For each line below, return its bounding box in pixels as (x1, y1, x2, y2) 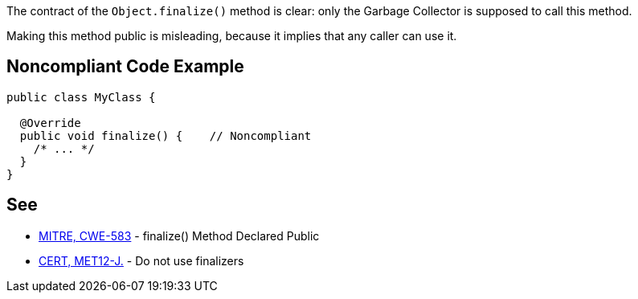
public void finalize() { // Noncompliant (19, 129, 312, 142)
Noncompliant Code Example (6, 56, 244, 77)
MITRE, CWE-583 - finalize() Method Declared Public (39, 228, 320, 243)
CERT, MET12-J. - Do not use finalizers (39, 253, 244, 268)
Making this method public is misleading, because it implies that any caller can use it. (6, 29, 457, 43)
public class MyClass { (6, 90, 156, 104)
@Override (19, 116, 81, 129)
